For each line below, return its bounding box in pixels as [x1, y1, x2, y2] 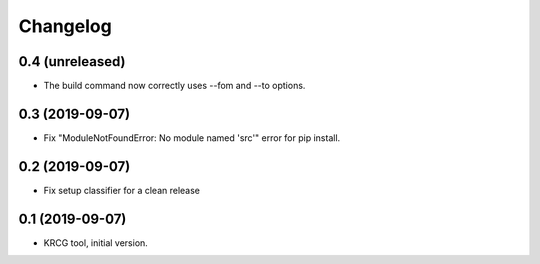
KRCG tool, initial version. [43, 236, 149, 249]
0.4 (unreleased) [18, 53, 126, 70]
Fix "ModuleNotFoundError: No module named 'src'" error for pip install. [43, 131, 341, 144]
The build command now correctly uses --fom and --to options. [43, 80, 306, 92]
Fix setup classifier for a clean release [43, 184, 200, 196]
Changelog [18, 15, 112, 37]
